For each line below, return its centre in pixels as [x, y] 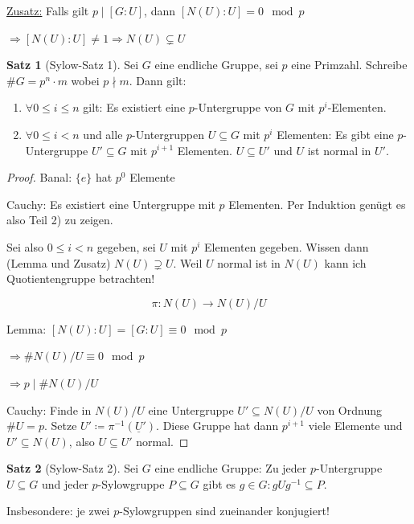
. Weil [188, 262]
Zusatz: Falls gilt [48, 10]
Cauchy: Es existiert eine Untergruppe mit [111, 204]
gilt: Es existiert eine [134, 107]
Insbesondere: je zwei [58, 511]
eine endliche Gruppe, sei [216, 65]
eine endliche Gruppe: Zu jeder [231, 468]
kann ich [345, 262]
